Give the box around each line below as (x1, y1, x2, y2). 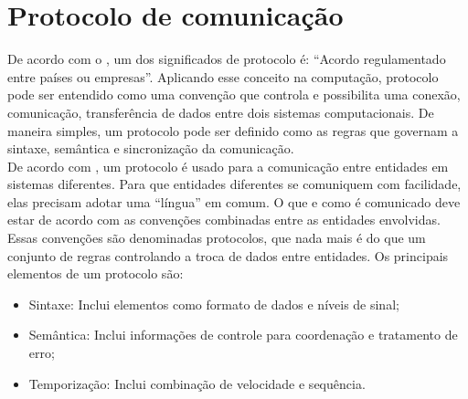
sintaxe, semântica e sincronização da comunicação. (7, 139, 294, 158)
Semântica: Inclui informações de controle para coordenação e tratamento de (28, 325, 458, 344)
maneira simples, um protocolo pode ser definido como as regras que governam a (7, 121, 459, 140)
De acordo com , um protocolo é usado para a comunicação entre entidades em (7, 156, 449, 175)
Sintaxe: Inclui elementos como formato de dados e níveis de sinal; (28, 294, 399, 313)
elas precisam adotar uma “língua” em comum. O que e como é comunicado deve (7, 192, 461, 211)
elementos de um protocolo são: (7, 264, 184, 283)
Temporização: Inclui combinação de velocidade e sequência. (28, 373, 366, 393)
